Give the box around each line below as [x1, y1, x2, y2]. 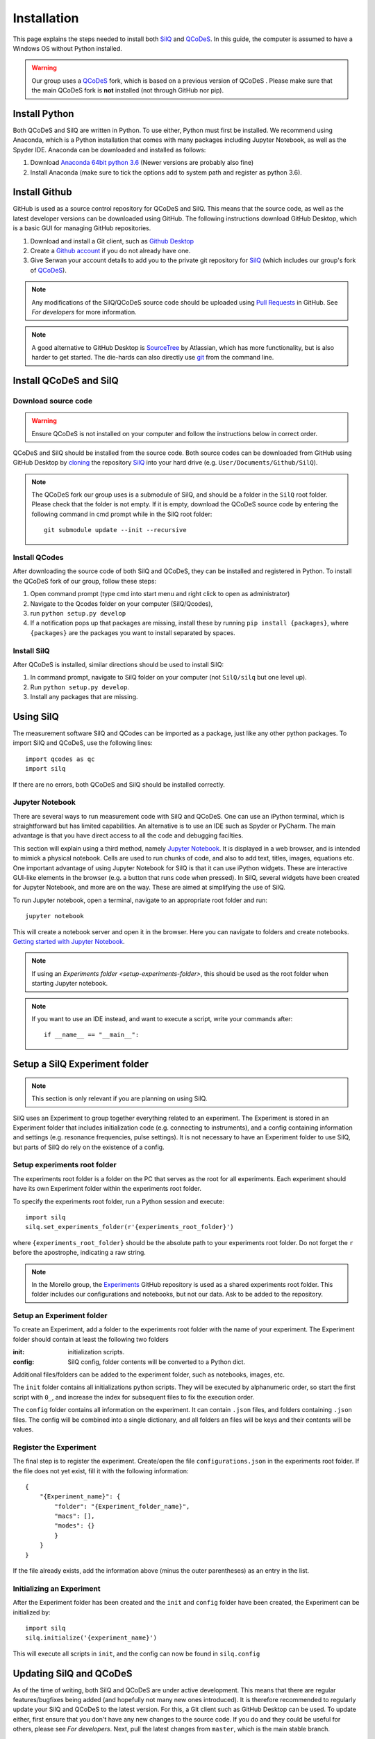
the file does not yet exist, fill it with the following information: [12, 1466, 189, 1475]
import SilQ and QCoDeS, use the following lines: [12, 739, 153, 747]
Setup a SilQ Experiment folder [12, 1058, 149, 1071]
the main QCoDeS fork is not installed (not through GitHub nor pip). [31, 86, 224, 95]
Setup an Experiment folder [12, 1311, 108, 1321]
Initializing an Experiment [12, 1583, 101, 1593]
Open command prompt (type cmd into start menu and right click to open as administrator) [30, 590, 290, 598]
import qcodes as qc [25, 755, 95, 763]
